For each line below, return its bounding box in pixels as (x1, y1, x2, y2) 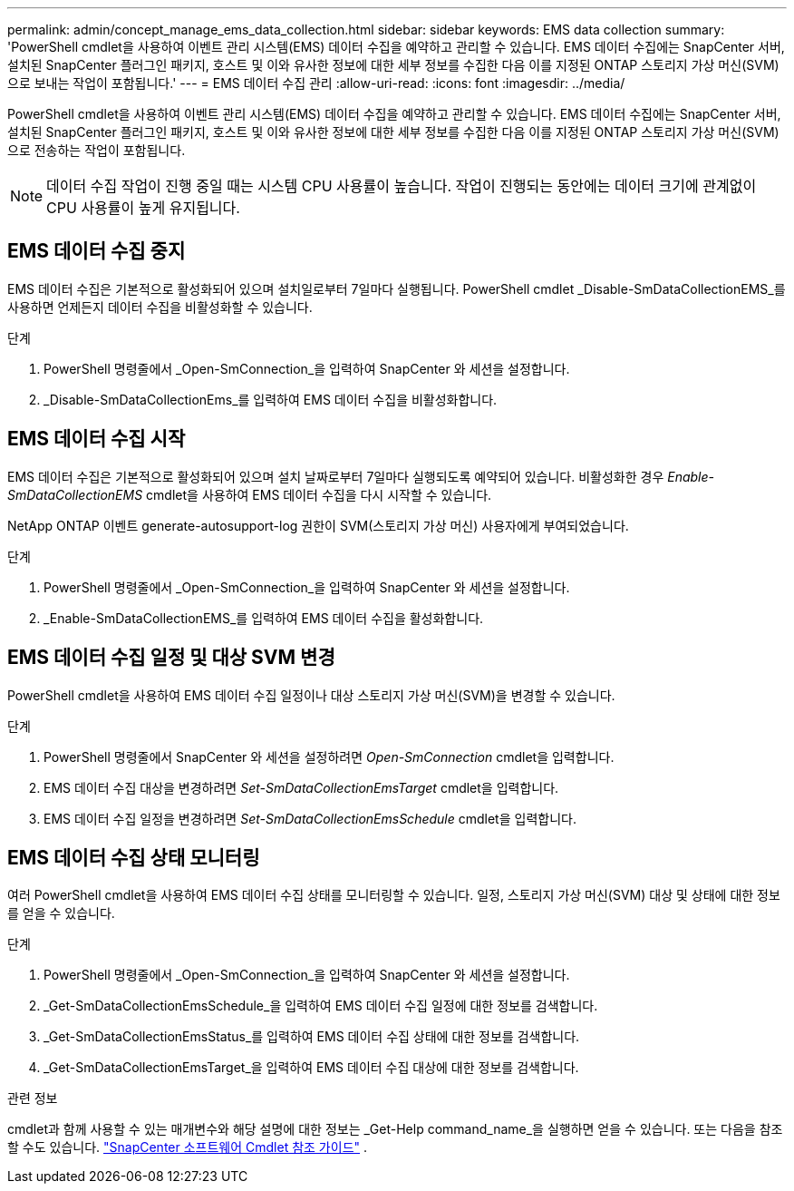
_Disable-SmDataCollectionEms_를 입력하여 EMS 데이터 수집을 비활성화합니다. (44, 391, 498, 407)
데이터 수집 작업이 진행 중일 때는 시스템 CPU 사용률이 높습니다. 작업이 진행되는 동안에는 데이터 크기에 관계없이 (46, 177, 757, 195)
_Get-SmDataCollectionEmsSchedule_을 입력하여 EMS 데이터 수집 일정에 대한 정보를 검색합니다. (44, 998, 598, 1014)
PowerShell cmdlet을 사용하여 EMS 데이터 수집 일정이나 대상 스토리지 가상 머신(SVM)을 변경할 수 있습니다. (7, 687, 615, 703)
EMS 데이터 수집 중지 (7, 239, 186, 263)
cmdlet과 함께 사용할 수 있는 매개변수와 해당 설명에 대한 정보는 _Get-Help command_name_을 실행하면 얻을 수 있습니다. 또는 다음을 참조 (7, 1121, 783, 1137)
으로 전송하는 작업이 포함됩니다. (7, 142, 186, 158)
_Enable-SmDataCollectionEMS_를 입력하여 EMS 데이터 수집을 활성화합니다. (44, 610, 484, 626)
